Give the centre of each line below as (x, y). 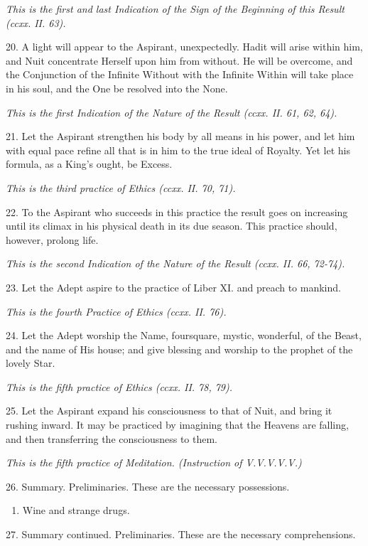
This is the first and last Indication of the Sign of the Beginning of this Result (175, 9)
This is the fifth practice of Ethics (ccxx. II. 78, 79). (119, 386)
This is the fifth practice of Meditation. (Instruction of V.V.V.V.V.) (154, 462)
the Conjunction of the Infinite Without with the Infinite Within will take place (180, 74)
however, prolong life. (52, 239)
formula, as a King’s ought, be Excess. (89, 164)
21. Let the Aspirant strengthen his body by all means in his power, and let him (180, 136)
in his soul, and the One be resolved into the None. (117, 88)
